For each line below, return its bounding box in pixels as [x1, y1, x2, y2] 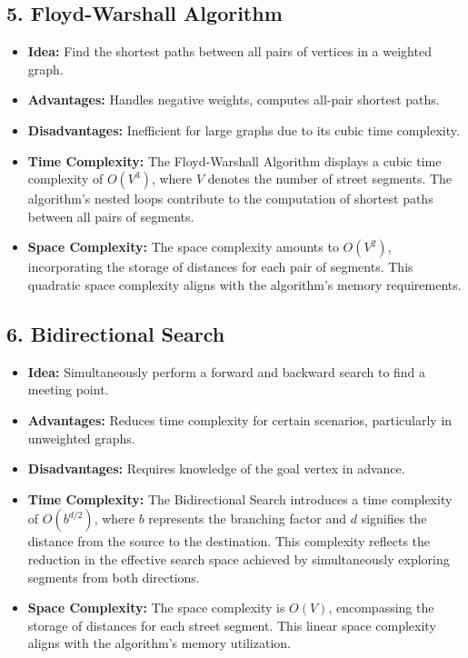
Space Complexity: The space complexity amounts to [27, 237, 339, 256]
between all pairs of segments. [27, 206, 194, 225]
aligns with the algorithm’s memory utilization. [27, 633, 291, 653]
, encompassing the [328, 598, 434, 617]
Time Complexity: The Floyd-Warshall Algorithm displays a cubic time [27, 151, 442, 170]
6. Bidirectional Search [6, 319, 225, 347]
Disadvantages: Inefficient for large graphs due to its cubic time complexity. [27, 120, 460, 139]
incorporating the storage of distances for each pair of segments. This [27, 257, 413, 276]
